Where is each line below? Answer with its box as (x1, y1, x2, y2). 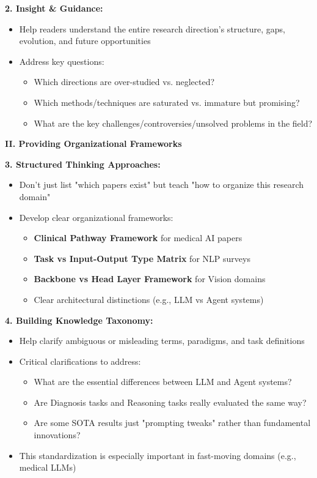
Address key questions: (19, 54, 104, 67)
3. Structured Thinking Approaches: (5, 157, 161, 170)
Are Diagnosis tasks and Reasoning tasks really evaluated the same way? (34, 395, 307, 408)
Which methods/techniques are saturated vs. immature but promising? (34, 95, 300, 108)
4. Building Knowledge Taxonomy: (5, 313, 153, 326)
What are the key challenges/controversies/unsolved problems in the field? (34, 116, 313, 129)
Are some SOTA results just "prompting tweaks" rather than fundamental (34, 416, 311, 429)
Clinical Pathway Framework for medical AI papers (34, 231, 242, 244)
